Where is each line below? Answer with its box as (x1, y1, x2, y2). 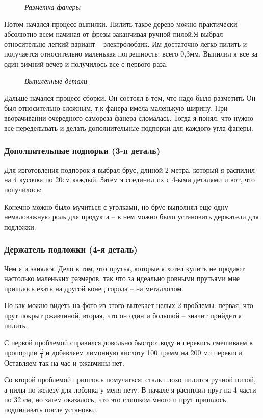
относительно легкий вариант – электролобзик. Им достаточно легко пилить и (4, 38, 247, 49)
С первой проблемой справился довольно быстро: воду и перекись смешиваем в (4, 337, 253, 348)
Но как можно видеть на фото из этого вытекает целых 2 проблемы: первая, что (4, 300, 253, 311)
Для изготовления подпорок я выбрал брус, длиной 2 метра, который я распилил (4, 164, 255, 175)
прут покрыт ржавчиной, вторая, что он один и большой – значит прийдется (4, 310, 242, 320)
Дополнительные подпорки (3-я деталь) (4, 144, 161, 157)
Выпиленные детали (24, 75, 87, 86)
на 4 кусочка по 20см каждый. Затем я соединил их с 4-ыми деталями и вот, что (4, 174, 255, 185)
